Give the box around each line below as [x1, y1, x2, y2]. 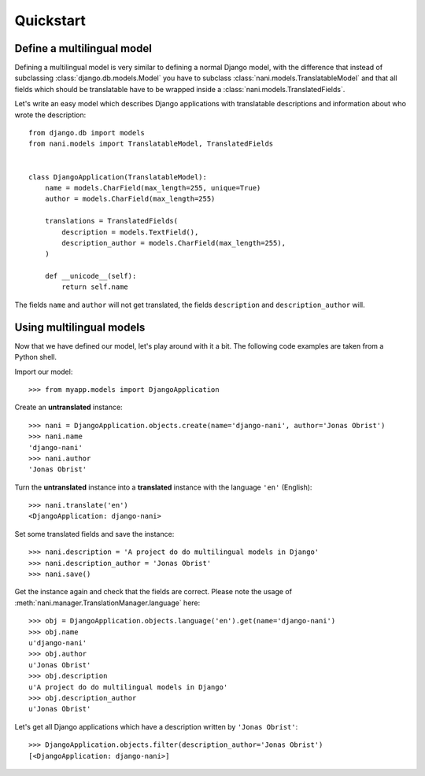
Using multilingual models [14, 320, 146, 334]
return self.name [61, 283, 129, 291]
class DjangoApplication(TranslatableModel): [28, 172, 208, 181]
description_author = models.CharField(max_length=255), [61, 238, 286, 247]
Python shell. [14, 353, 57, 362]
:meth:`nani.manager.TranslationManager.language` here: [14, 598, 201, 608]
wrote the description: [14, 110, 87, 120]
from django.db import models [28, 128, 146, 138]
